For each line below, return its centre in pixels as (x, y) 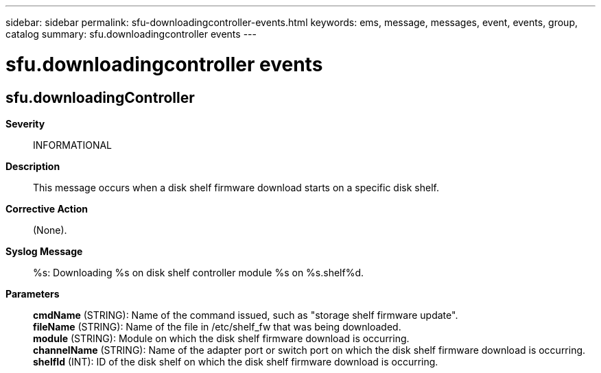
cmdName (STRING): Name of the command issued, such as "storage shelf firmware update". (246, 315)
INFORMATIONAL (73, 145)
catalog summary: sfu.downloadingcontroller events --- (131, 34)
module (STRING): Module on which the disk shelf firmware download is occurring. (221, 338)
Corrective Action (47, 208)
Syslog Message (44, 251)
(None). (50, 230)
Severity (25, 123)
